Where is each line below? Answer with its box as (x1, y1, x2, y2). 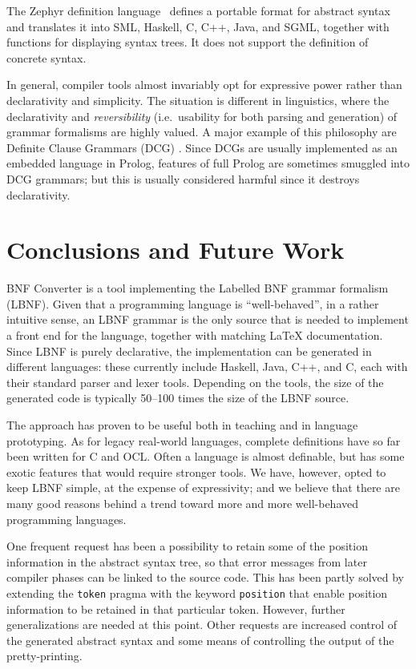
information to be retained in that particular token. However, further (6, 600, 345, 617)
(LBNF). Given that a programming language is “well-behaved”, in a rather (6, 295, 379, 312)
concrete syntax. (6, 49, 87, 66)
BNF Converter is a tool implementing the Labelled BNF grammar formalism (6, 280, 389, 296)
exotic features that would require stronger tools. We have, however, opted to (6, 463, 386, 480)
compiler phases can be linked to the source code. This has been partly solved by (6, 569, 404, 586)
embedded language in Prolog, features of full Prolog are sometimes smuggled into (6, 155, 410, 171)
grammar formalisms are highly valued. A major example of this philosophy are (6, 123, 397, 140)
